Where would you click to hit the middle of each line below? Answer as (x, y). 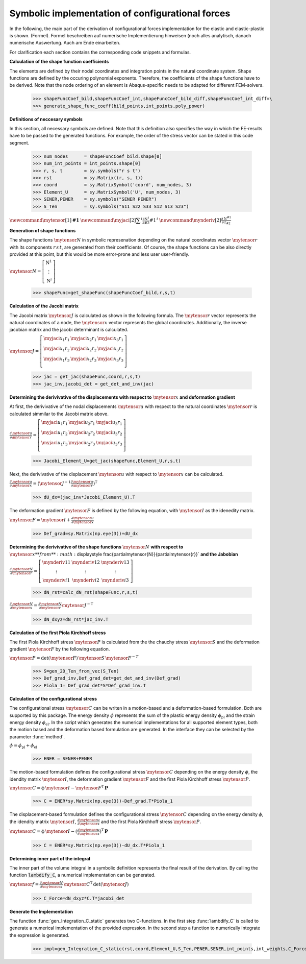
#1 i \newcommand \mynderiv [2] (185, 220)
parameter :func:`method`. (37, 737)
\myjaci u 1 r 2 (55, 433)
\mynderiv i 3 (115, 580)
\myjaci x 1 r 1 (57, 339)
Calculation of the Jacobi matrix (44, 306)
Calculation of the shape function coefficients (59, 62)
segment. (19, 142)
